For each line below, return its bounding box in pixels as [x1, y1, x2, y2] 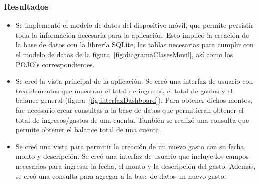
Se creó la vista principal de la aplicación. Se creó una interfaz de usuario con [15, 76, 253, 86]
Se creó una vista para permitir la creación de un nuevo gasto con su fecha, [15, 141, 246, 151]
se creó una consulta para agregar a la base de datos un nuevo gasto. [15, 170, 226, 181]
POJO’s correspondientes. [15, 59, 95, 69]
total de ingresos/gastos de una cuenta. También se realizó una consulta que [15, 114, 249, 125]
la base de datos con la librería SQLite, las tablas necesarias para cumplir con [15, 39, 254, 50]
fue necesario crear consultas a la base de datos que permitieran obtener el [15, 104, 244, 115]
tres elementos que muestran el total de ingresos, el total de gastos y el [15, 85, 233, 95]
